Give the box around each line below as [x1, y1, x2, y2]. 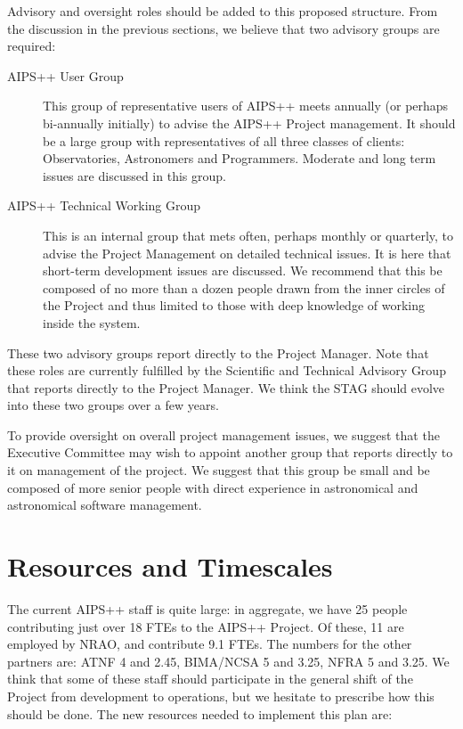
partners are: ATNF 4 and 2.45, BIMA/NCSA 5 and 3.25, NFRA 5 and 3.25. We [7, 651, 450, 670]
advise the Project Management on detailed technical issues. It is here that [43, 243, 451, 262]
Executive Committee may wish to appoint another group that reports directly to [7, 443, 453, 462]
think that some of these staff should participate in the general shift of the [7, 669, 413, 688]
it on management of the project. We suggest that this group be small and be [7, 461, 430, 479]
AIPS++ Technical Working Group [7, 196, 201, 215]
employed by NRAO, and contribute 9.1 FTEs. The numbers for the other [7, 635, 412, 653]
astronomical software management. [7, 496, 202, 514]
